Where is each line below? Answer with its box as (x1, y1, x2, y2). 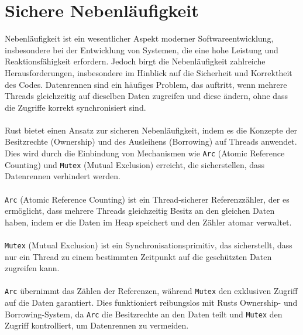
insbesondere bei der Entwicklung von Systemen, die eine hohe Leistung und (5, 43, 278, 56)
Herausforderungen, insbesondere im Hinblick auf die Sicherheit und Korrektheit (5, 66, 292, 78)
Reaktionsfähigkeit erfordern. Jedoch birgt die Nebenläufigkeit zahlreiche (5, 55, 266, 67)
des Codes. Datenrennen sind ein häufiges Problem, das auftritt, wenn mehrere (5, 78, 287, 90)
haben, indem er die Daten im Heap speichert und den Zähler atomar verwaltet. (5, 216, 292, 228)
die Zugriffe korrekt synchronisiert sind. (5, 101, 146, 113)
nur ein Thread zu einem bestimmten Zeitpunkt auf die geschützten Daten (5, 250, 272, 262)
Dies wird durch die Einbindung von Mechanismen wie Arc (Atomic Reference (5, 147, 285, 159)
